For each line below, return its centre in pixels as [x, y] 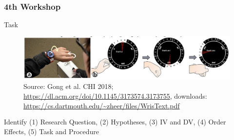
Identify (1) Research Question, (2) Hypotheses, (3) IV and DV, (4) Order [115, 122]
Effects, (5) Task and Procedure [52, 131]
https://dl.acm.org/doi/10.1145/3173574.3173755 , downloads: [115, 96]
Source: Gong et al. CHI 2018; [68, 86]
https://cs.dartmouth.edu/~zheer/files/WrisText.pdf [102, 105]
